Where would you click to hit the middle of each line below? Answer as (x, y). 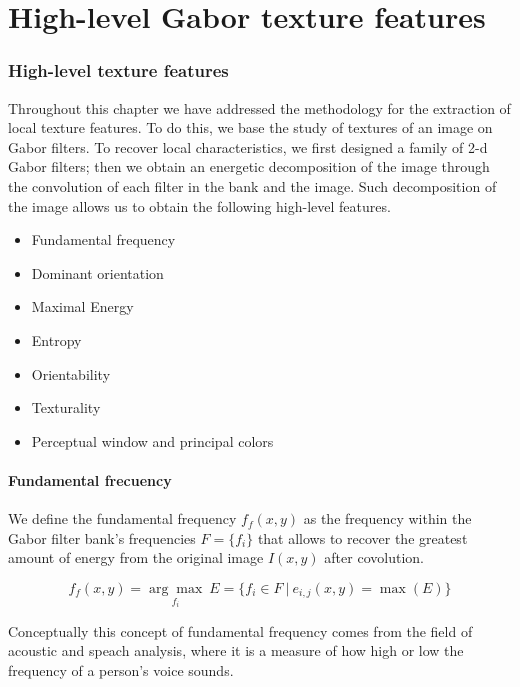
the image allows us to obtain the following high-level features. (199, 205)
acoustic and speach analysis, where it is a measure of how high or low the (236, 650)
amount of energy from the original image (136, 557)
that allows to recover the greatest (362, 537)
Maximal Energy (82, 306)
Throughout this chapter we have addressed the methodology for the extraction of (259, 107)
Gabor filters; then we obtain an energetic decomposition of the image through (249, 166)
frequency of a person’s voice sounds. (121, 669)
